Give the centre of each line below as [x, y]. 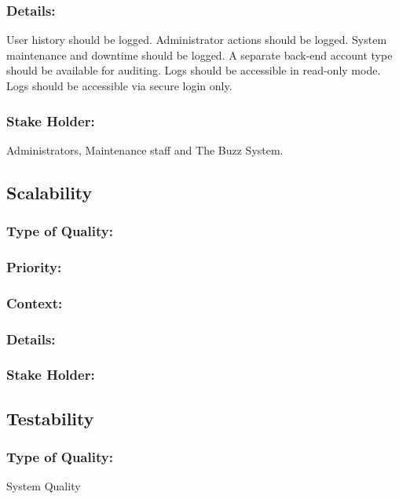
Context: [35, 302]
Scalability [49, 192]
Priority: [34, 266]
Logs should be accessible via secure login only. [119, 86]
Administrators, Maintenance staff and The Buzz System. [145, 149]
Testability [50, 418]
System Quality [44, 486]
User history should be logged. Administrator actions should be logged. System [197, 40]
